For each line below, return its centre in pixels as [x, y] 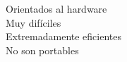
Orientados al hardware [56, 8]
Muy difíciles [34, 22]
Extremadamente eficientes [64, 36]
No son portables [42, 50]
